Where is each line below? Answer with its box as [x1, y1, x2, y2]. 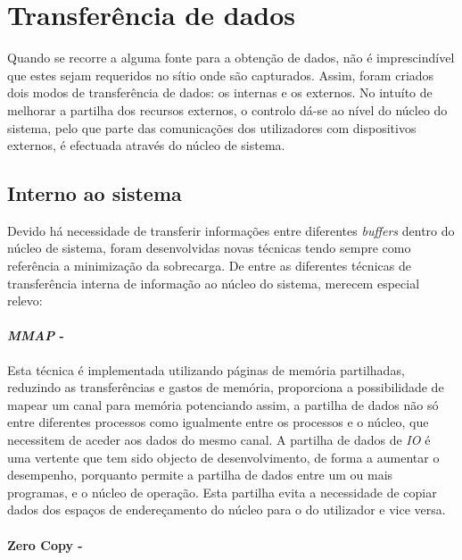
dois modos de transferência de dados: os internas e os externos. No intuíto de [7, 83, 433, 102]
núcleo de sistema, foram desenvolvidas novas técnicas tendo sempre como [7, 238, 411, 257]
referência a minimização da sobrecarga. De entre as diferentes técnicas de [7, 256, 411, 275]
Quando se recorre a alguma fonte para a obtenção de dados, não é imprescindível [7, 48, 455, 67]
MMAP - [7, 326, 64, 345]
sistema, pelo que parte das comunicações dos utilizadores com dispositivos [7, 118, 417, 137]
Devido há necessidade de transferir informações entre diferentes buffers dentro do [7, 221, 455, 239]
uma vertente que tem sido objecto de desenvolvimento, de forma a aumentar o [7, 447, 440, 466]
